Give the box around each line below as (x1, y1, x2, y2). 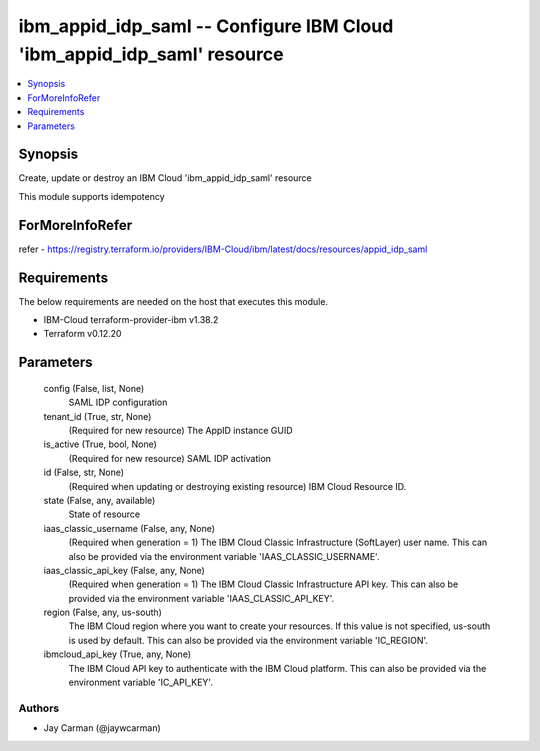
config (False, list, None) (43, 382, 145, 394)
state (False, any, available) (43, 494, 156, 506)
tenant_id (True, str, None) (43, 410, 152, 422)
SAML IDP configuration (68, 396, 168, 409)
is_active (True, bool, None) (43, 438, 157, 450)
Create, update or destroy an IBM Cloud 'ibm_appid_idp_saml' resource (18, 172, 312, 184)
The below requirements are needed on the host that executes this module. (18, 295, 329, 307)
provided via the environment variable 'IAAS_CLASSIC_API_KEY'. (68, 592, 335, 604)
